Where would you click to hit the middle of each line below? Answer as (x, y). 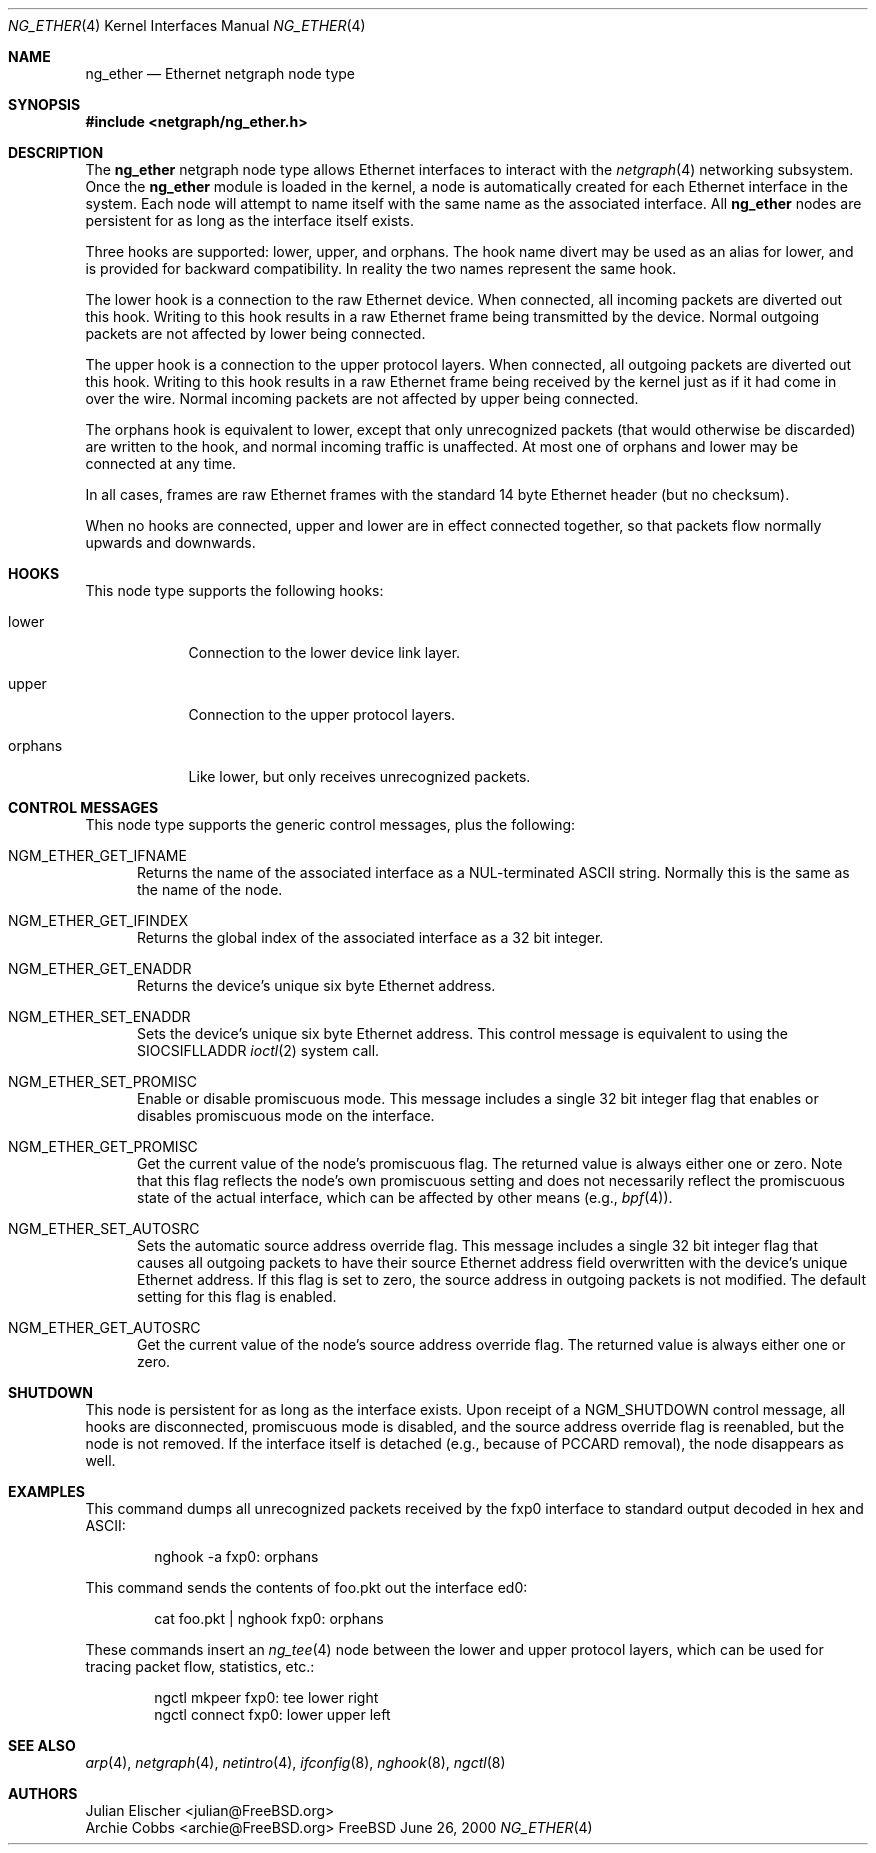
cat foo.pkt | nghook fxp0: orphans (269, 1618)
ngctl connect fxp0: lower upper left (272, 1714)
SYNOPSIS (44, 104)
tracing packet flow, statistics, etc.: (200, 1666)
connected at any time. (161, 463)
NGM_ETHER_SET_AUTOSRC (104, 1228)
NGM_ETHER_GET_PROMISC (103, 1146)
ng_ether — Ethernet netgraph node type (220, 73)
